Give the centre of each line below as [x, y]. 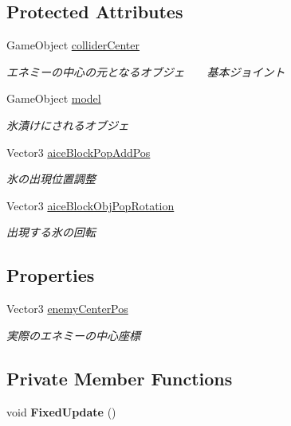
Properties [51, 275]
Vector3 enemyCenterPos [67, 309]
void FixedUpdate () [61, 411]
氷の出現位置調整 [51, 179]
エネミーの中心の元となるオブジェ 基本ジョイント [146, 71]
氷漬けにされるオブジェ [68, 125]
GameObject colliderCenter [73, 45]
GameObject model [54, 98]
